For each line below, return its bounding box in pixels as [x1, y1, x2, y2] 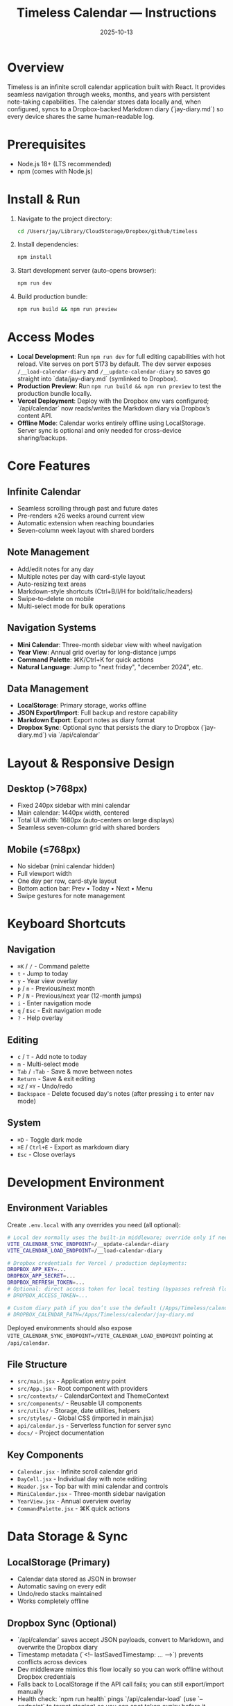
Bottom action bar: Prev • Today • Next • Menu [17, 884, 153, 893]
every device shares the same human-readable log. [7, 112, 155, 120]
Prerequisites [7, 136, 87, 152]
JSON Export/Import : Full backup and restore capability [17, 708, 178, 717]
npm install [17, 254, 52, 261]
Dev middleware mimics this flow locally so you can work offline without [17, 1665, 224, 1673]
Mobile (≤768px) [7, 843, 81, 855]
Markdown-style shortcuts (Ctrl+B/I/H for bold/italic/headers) [17, 587, 193, 596]
